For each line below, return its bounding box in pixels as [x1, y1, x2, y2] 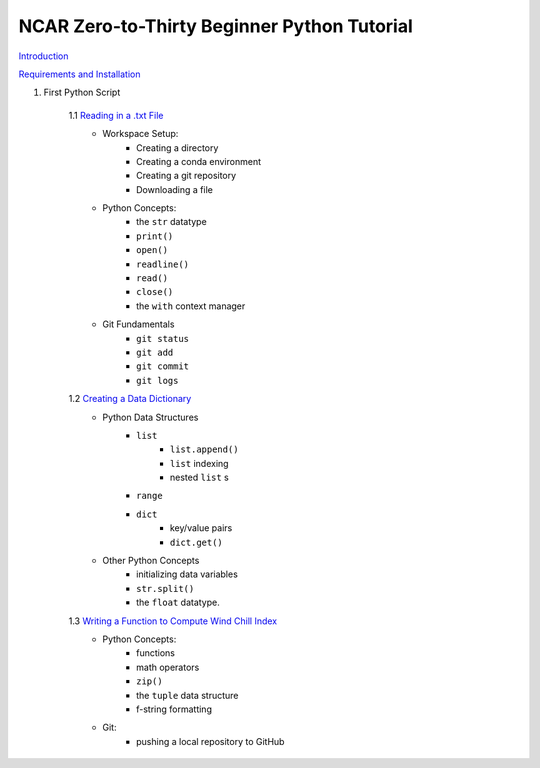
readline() [136, 258, 190, 270]
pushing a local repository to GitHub [136, 735, 285, 747]
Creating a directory [136, 141, 219, 154]
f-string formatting [136, 703, 212, 715]
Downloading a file [136, 183, 214, 195]
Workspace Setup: [102, 128, 179, 140]
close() [136, 286, 174, 298]
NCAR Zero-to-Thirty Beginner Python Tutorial [18, 15, 414, 37]
